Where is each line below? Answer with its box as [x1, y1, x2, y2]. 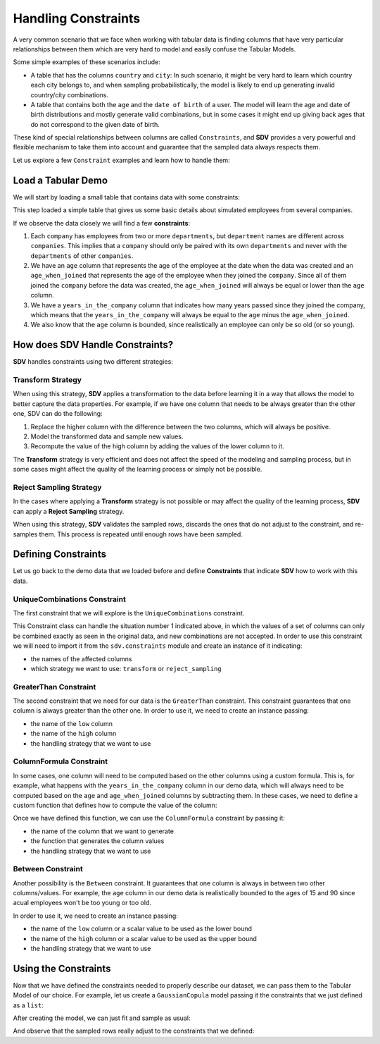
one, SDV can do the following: [13, 410, 103, 418]
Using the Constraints [13, 962, 111, 974]
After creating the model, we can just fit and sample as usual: [13, 1014, 191, 1022]
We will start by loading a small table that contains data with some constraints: [13, 192, 241, 201]
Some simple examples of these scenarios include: [13, 58, 161, 66]
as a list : [13, 1001, 44, 1009]
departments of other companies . [30, 251, 134, 260]
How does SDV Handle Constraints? [13, 339, 174, 351]
